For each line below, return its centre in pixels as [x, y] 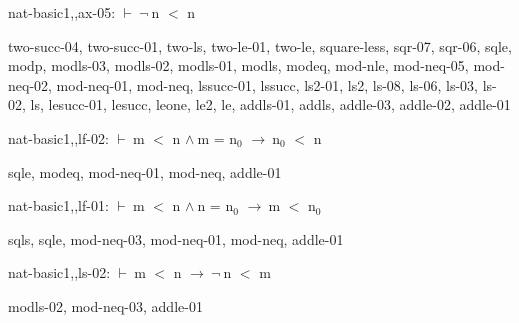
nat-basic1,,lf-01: [58, 205]
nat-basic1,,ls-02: [59, 272]
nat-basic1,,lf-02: [58, 137]
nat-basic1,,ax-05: [62, 12]
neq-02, [30, 84]
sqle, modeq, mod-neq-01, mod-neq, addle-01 [145, 171]
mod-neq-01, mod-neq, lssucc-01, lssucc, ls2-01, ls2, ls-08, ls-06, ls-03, [267, 84]
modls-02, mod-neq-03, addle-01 [105, 305]
